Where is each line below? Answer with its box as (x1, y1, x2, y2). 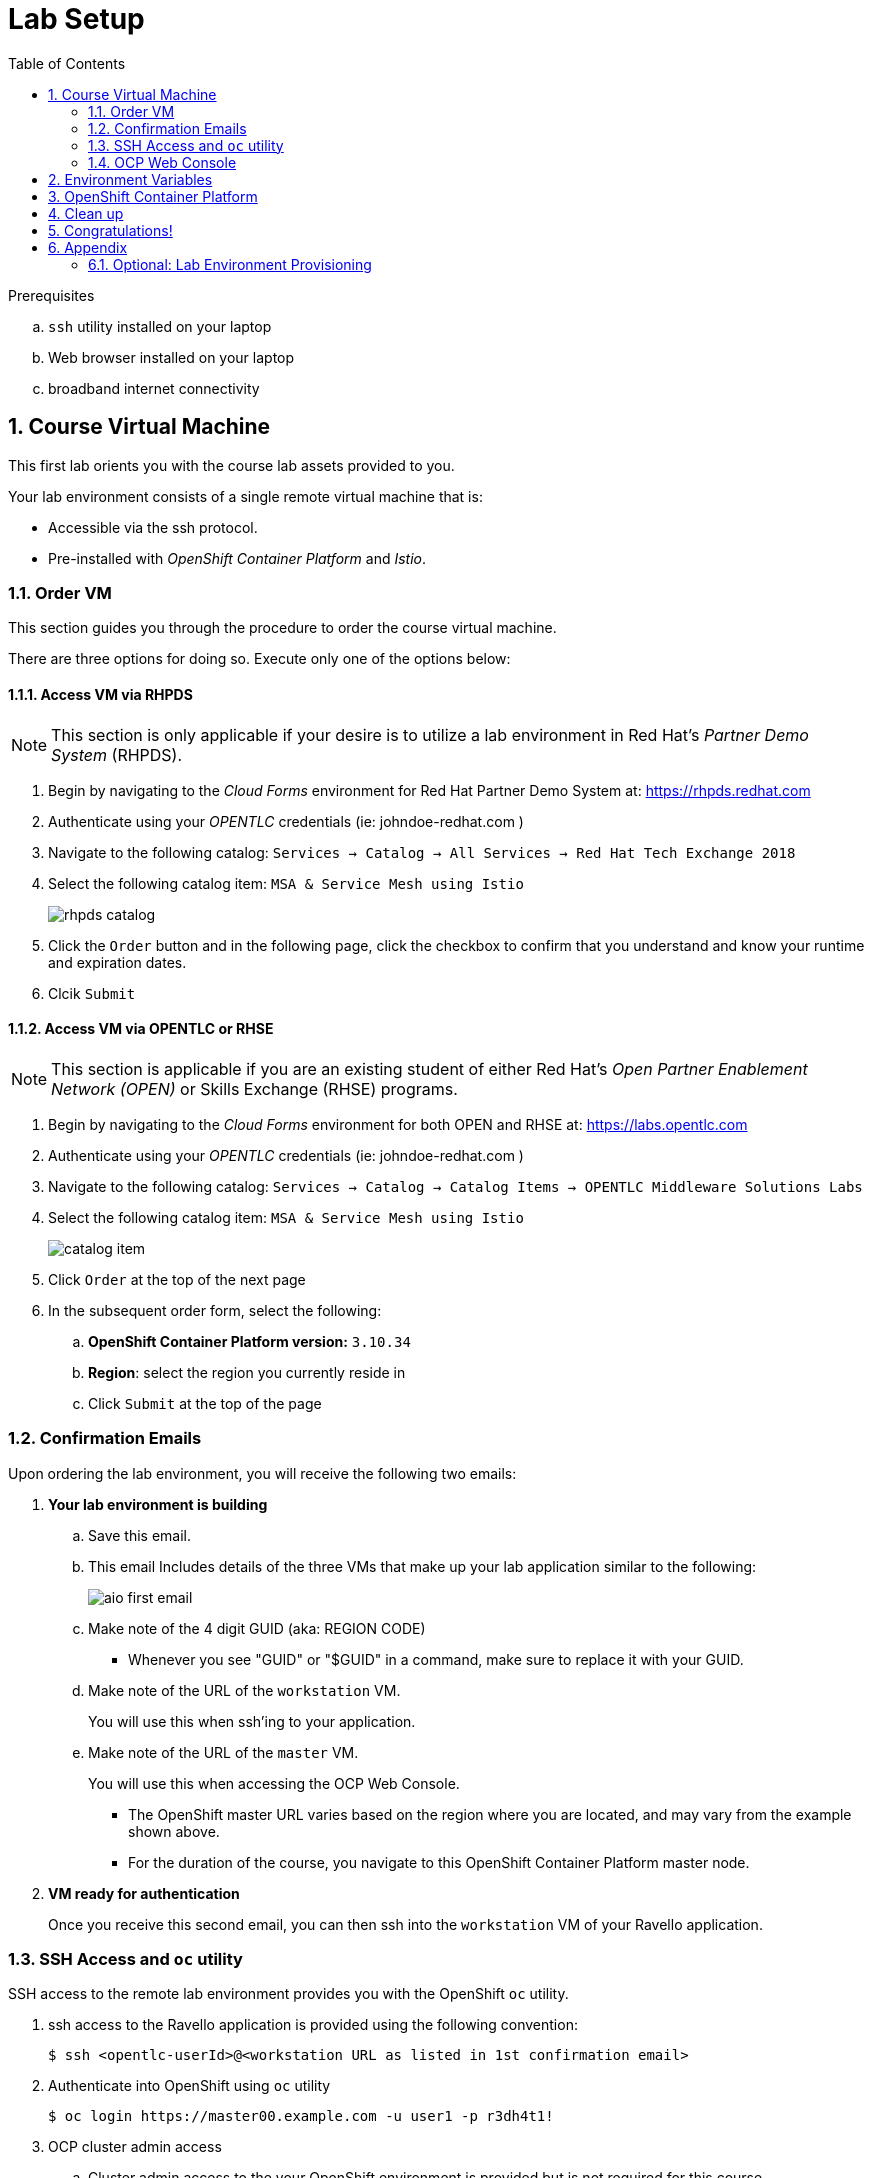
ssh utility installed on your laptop (48, 317, 272, 335)
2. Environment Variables (48, 170, 213, 188)
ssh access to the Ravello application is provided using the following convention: (48, 2016, 578, 2034)
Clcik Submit (48, 984, 136, 1002)
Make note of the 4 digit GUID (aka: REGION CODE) (88, 1619, 426, 1637)
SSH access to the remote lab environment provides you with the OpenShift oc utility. (8, 1985, 569, 2003)
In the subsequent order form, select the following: (48, 1301, 382, 1319)
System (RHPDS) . (51, 744, 183, 765)
